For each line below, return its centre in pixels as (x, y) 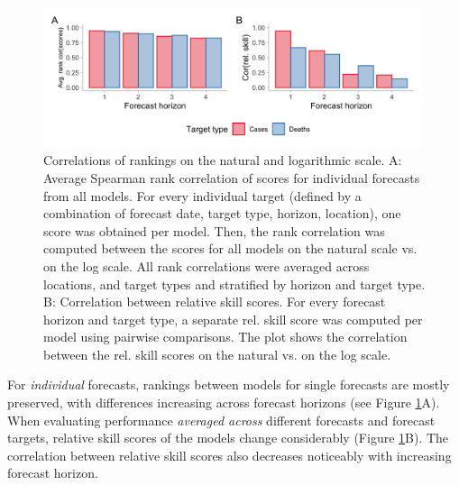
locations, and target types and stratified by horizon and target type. (234, 284)
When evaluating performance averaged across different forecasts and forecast (221, 420)
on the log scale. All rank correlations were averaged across (207, 265)
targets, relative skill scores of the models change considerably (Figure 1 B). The (228, 438)
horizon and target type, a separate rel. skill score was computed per (233, 319)
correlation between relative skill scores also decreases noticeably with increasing (229, 455)
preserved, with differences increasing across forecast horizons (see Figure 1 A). (224, 403)
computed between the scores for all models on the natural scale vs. (230, 248)
